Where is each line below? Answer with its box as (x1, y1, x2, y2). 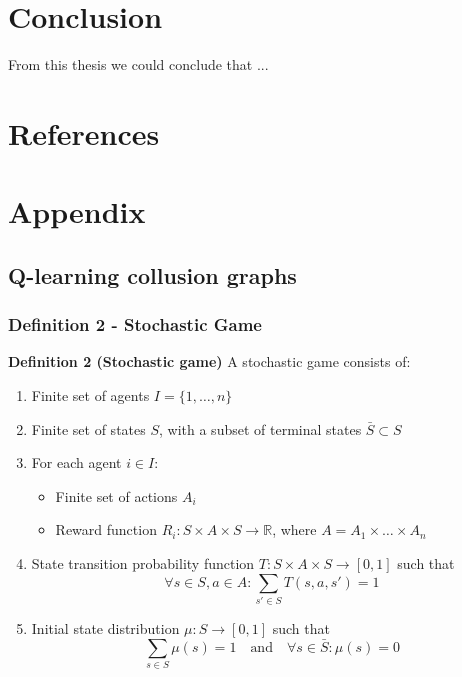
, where (272, 519, 317, 540)
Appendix (8, 191, 146, 232)
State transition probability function (31, 553, 255, 574)
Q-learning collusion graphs (8, 259, 297, 290)
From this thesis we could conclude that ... (8, 54, 269, 75)
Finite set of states (31, 418, 146, 439)
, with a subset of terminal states (159, 418, 362, 439)
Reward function (55, 519, 157, 540)
